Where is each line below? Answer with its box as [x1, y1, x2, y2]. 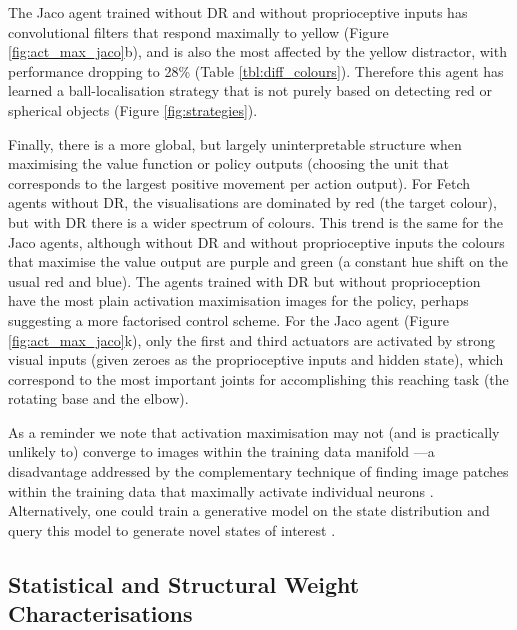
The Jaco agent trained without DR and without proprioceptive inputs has [8, 2, 468, 22]
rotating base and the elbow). [8, 388, 189, 409]
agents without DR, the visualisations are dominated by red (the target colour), [8, 192, 497, 213]
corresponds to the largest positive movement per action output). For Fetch [8, 172, 471, 193]
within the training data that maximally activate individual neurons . [8, 480, 434, 501]
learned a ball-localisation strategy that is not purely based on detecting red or [8, 80, 492, 101]
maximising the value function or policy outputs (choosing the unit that [8, 153, 449, 174]
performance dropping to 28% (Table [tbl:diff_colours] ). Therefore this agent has [8, 60, 504, 81]
